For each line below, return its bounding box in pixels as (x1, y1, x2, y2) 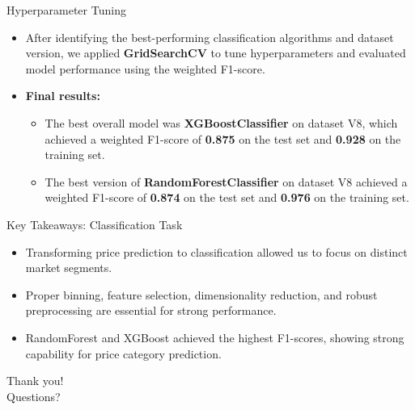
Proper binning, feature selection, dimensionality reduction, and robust (25, 286, 378, 303)
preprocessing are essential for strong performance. (25, 302, 277, 319)
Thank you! (6, 372, 64, 389)
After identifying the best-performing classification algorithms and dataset (25, 28, 394, 45)
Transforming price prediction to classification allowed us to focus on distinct (25, 243, 408, 260)
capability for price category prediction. (25, 345, 222, 362)
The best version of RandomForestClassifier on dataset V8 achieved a (44, 173, 408, 190)
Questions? (6, 387, 61, 404)
